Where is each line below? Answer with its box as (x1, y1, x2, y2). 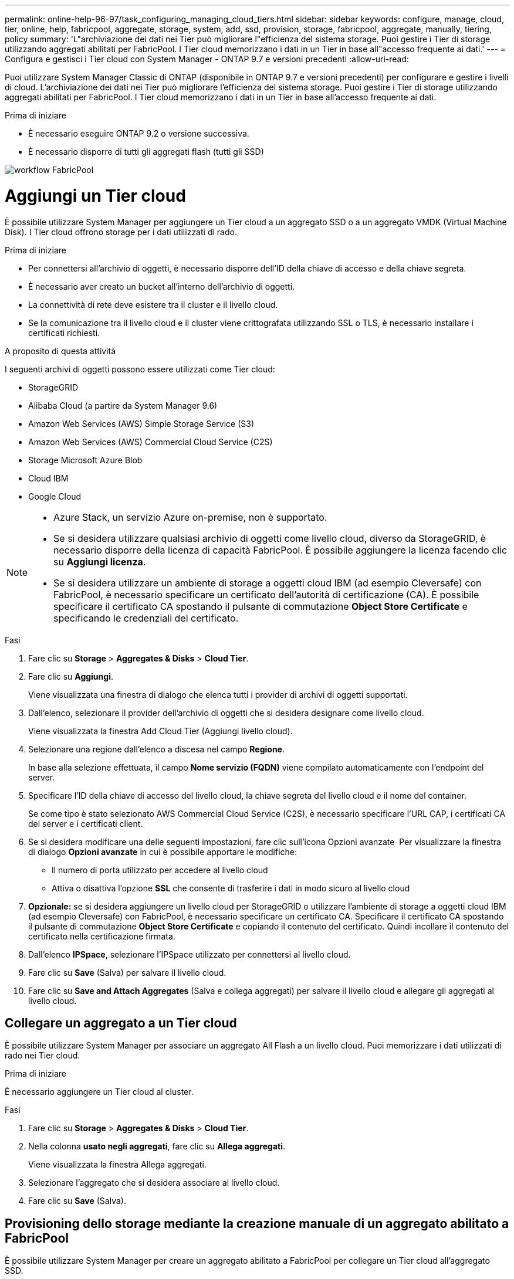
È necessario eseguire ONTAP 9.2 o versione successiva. (28, 128, 249, 138)
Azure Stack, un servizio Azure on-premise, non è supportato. (53, 511, 327, 523)
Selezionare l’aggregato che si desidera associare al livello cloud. (28, 1178, 280, 1188)
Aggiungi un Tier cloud (5, 185, 186, 206)
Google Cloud (28, 491, 82, 501)
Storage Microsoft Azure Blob (28, 454, 143, 465)
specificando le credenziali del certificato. (53, 612, 239, 624)
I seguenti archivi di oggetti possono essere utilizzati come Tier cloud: (5, 364, 275, 374)
